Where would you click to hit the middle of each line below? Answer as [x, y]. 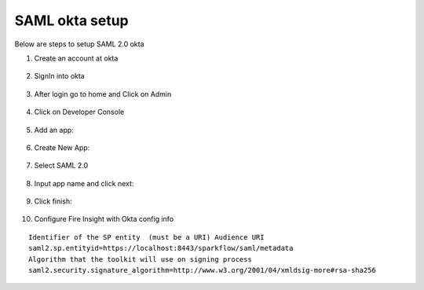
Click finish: [53, 201]
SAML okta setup [71, 20]
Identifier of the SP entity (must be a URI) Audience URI [146, 237]
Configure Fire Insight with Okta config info [104, 219]
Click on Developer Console [79, 112]
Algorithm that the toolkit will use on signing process [141, 259]
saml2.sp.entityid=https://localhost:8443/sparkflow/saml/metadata [161, 248]
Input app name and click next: [84, 183]
